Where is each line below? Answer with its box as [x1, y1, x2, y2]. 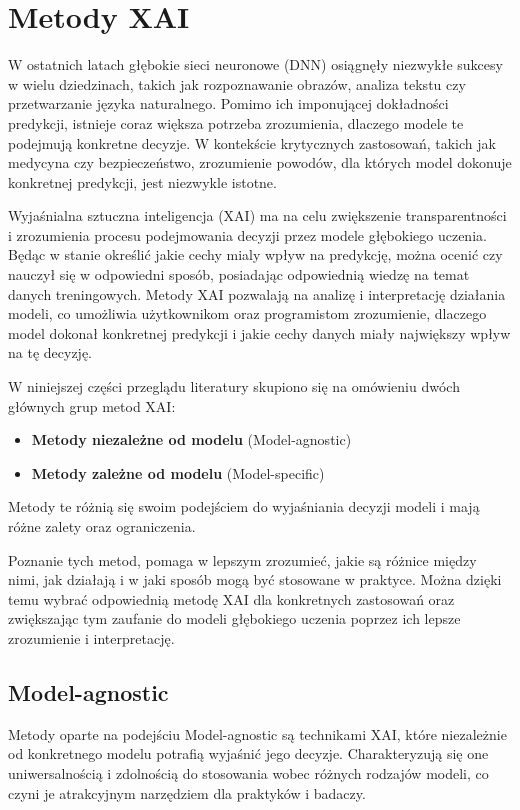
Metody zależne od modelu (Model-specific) [31, 462, 325, 483]
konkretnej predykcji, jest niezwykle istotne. [8, 171, 277, 192]
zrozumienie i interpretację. [8, 627, 175, 648]
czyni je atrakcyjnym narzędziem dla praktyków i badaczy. [8, 782, 366, 803]
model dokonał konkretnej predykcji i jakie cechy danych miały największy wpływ [8, 322, 511, 343]
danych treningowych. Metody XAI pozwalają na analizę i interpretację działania [8, 283, 506, 304]
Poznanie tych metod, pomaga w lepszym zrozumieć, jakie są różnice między [8, 549, 477, 570]
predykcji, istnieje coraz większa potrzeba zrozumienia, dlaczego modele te [8, 112, 464, 133]
